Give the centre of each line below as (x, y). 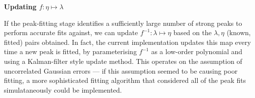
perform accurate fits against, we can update (71, 32)
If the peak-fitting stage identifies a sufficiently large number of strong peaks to (123, 23)
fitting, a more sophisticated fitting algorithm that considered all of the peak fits (125, 80)
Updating (20, 6)
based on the (192, 32)
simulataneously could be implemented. (63, 89)
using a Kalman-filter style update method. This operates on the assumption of (123, 61)
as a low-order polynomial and (197, 51)
